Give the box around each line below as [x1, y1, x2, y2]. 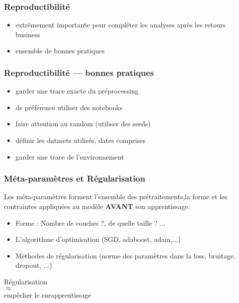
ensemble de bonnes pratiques [15, 46, 105, 56]
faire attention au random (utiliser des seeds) [15, 118, 151, 129]
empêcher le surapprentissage [4, 289, 92, 300]
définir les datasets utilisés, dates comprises [15, 135, 145, 145]
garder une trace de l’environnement [15, 151, 124, 162]
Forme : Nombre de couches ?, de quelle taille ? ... [15, 217, 166, 228]
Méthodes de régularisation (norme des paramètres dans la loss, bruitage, [15, 250, 236, 260]
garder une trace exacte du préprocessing [15, 86, 139, 96]
